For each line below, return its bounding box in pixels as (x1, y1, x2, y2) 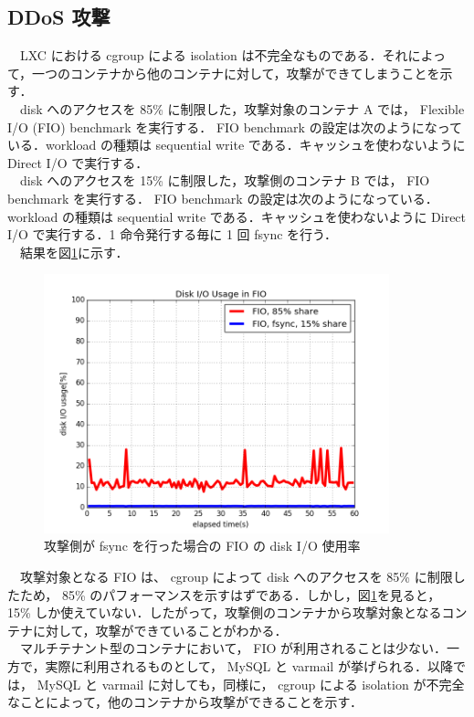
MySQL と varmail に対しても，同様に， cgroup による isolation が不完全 (37, 674, 465, 693)
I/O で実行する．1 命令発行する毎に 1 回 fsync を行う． (7, 225, 337, 244)
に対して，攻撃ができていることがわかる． (32, 620, 288, 639)
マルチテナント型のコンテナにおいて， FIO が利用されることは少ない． (19, 638, 448, 658)
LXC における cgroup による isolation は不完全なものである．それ (19, 46, 408, 65)
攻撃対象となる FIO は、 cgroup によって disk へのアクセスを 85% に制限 (19, 566, 453, 585)
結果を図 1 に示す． (19, 242, 129, 261)
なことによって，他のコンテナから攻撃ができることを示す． (7, 692, 363, 712)
